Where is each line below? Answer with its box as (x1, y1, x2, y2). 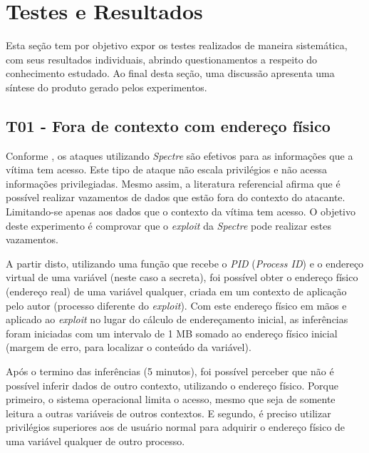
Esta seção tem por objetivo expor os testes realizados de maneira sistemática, (6, 38, 348, 53)
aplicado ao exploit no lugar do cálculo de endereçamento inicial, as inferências (6, 312, 348, 327)
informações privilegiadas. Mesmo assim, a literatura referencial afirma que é (6, 175, 341, 190)
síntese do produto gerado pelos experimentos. (6, 79, 207, 94)
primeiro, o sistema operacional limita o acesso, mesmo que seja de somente (6, 392, 336, 407)
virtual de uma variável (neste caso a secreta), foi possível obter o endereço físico (6, 270, 358, 285)
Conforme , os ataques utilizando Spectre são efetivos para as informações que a (6, 148, 353, 163)
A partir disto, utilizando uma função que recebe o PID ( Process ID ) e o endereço (6, 255, 364, 270)
